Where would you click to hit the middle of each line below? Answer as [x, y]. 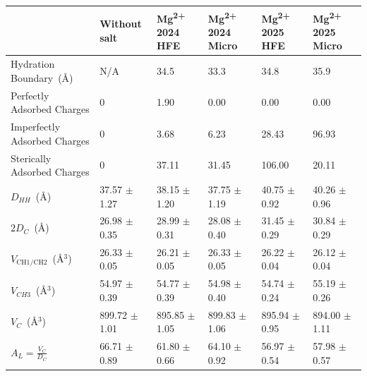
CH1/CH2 [32, 263]
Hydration [33, 64]
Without [121, 24]
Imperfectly [36, 127]
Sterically [31, 158]
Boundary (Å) [42, 77]
